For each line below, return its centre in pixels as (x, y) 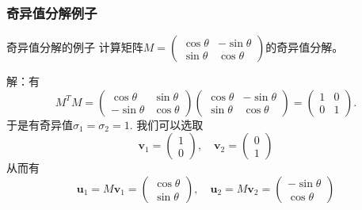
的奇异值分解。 (305, 47)
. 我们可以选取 (166, 124)
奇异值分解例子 (52, 12)
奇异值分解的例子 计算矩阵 (75, 47)
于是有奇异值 (40, 124)
